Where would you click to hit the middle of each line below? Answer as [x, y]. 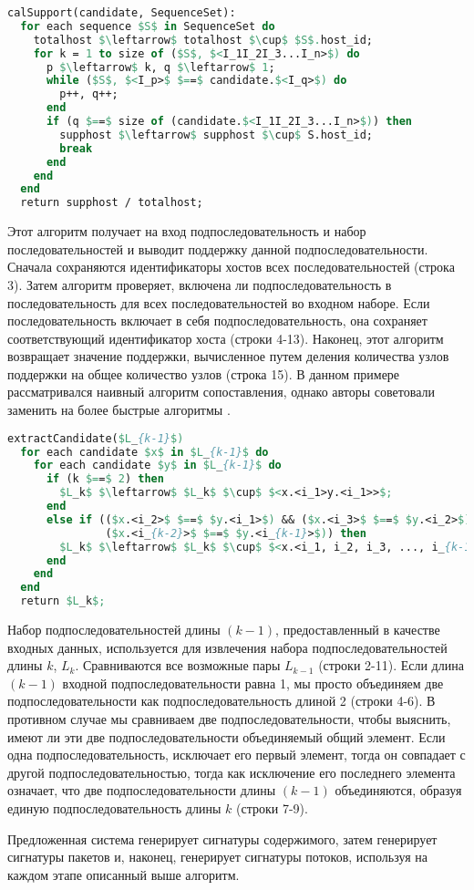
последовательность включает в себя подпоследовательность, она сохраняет [217, 321]
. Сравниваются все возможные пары [178, 665]
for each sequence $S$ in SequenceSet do [148, 26]
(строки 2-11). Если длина [391, 665]
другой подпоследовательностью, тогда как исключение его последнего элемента [232, 772]
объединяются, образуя [398, 790]
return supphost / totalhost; [112, 203]
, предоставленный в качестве [358, 630]
